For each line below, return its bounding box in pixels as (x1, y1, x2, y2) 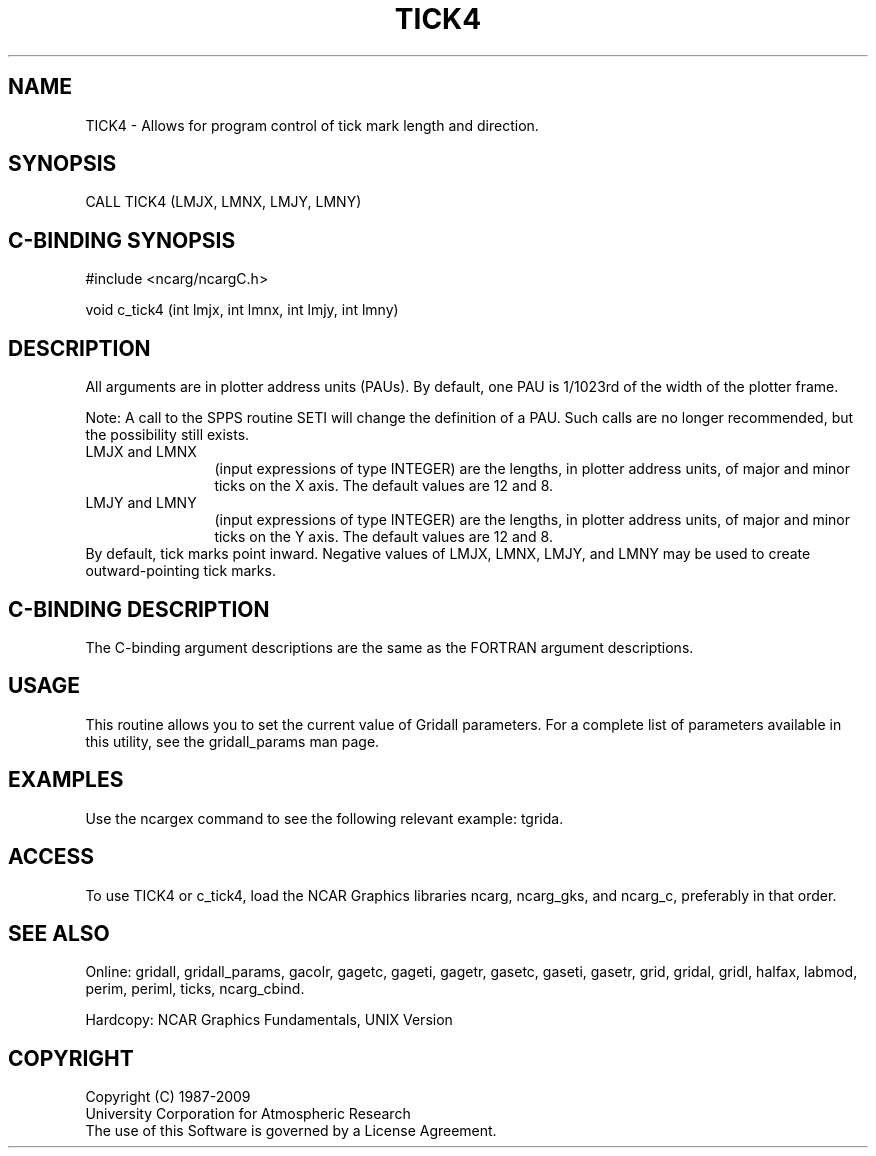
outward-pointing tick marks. (85, 562, 276, 580)
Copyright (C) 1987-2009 (85, 1088, 251, 1106)
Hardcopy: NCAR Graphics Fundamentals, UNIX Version (85, 1011, 453, 1029)
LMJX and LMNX (85, 443, 197, 461)
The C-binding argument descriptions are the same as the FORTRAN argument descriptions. (85, 638, 694, 656)
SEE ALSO (8, 920, 110, 946)
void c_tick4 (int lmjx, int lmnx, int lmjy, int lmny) (85, 301, 399, 319)
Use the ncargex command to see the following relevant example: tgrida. (85, 809, 564, 827)
